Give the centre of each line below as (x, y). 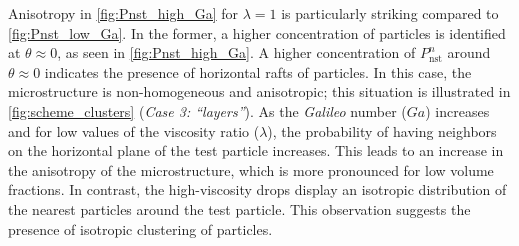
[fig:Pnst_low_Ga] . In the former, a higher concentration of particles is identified (257, 32)
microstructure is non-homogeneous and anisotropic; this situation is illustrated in (259, 91)
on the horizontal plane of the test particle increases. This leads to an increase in (256, 150)
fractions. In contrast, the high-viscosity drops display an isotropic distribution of (257, 189)
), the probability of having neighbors (382, 130)
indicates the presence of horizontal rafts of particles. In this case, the (258, 71)
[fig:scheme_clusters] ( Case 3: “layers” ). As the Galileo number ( (207, 110)
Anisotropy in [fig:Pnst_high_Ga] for (123, 13)
